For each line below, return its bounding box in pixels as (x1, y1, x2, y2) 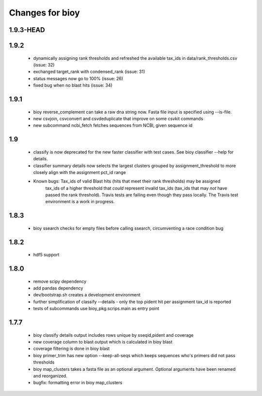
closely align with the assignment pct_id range (33, 169, 126, 175)
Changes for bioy (9, 7, 80, 18)
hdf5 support (33, 252, 60, 258)
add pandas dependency (33, 285, 83, 291)
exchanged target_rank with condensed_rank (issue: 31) (33, 69, 146, 75)
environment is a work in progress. (45, 199, 115, 205)
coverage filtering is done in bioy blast (33, 345, 110, 352)
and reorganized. (33, 373, 67, 379)
